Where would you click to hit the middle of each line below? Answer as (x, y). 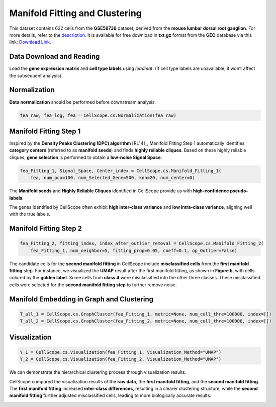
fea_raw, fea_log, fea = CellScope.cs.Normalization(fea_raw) (98, 115)
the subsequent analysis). (36, 75)
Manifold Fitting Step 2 (46, 229)
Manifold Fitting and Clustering (75, 13)
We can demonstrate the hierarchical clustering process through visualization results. (98, 372)
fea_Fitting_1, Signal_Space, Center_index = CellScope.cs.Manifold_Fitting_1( (121, 171)
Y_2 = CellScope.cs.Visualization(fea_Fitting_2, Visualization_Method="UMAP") (121, 359)
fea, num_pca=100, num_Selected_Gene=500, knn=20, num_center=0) (113, 178)
